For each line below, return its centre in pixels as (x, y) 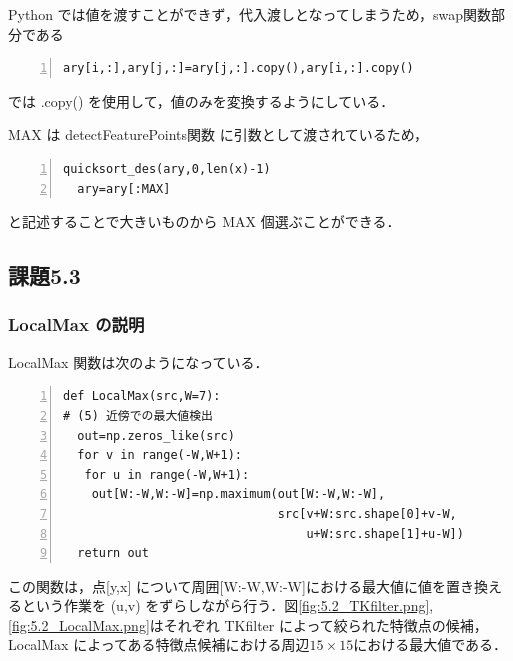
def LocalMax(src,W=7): (142, 396)
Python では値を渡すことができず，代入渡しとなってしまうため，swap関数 (250, 14)
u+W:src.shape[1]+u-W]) (385, 533)
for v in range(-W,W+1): (159, 455)
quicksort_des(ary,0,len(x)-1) (167, 168)
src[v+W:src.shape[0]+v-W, (367, 513)
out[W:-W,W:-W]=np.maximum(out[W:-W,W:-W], (238, 494)
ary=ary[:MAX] (124, 188)
